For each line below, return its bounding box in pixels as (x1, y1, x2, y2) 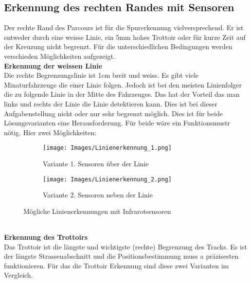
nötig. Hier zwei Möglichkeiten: (4, 127, 96, 137)
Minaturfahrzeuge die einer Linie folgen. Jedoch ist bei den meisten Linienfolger (4, 79, 242, 89)
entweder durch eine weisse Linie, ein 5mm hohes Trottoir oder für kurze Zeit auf (4, 32, 246, 42)
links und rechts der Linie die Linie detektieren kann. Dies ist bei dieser (4, 98, 217, 108)
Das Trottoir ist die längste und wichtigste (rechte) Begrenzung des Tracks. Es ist (4, 241, 247, 251)
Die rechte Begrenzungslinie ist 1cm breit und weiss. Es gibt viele (4, 70, 199, 80)
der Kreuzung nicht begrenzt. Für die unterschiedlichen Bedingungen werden (4, 41, 233, 52)
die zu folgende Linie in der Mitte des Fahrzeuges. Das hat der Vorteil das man (4, 89, 240, 99)
